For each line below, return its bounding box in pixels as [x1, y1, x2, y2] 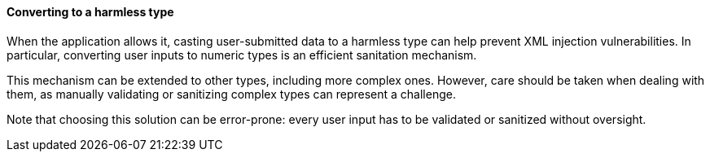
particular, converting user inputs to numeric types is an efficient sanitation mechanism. [7, 47, 477, 62]
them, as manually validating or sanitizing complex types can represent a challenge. [7, 86, 456, 101]
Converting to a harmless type [7, 5, 174, 19]
